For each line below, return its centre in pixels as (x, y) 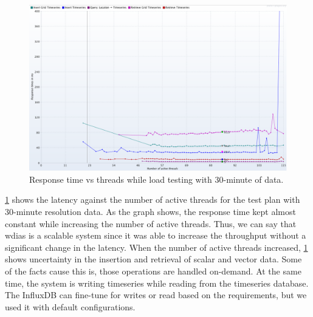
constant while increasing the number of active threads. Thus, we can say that (151, 223)
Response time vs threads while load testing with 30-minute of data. (156, 179)
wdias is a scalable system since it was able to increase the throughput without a (156, 235)
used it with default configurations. (70, 306)
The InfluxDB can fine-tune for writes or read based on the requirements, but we (156, 295)
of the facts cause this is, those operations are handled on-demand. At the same (153, 271)
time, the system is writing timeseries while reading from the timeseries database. (157, 283)
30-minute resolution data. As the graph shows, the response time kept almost (150, 212)
